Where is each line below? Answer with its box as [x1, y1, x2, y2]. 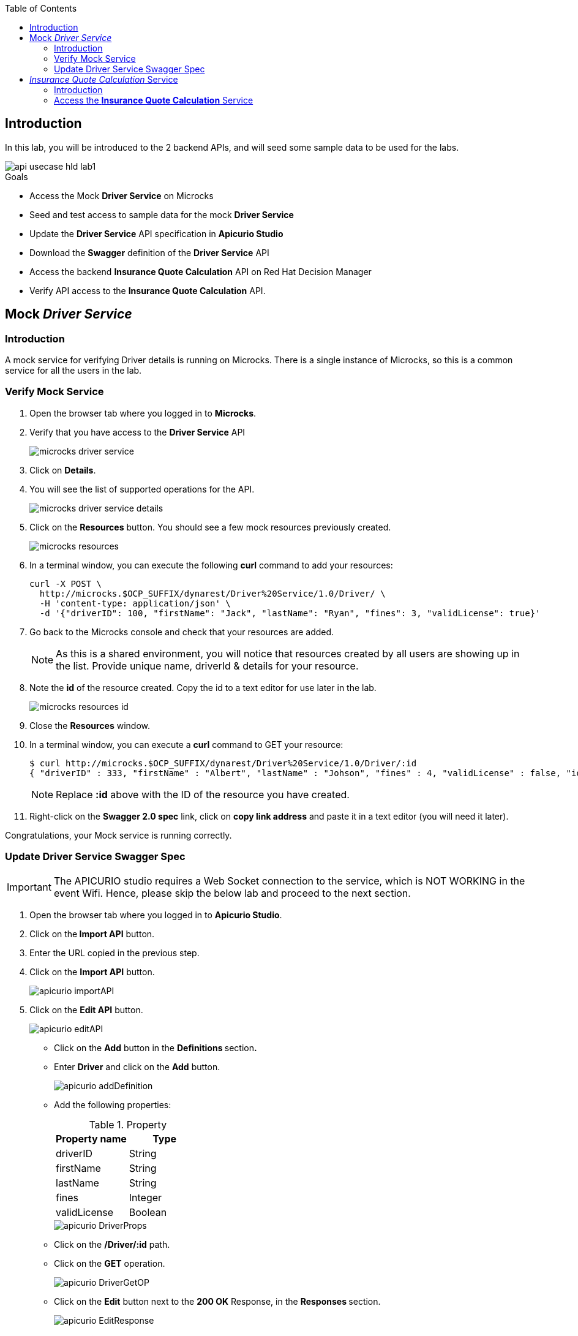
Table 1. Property [89, 1118, 167, 1131]
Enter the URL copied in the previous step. [29, 947, 200, 958]
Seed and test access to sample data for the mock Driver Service [29, 209, 294, 220]
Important [7, 880, 51, 893]
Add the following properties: [54, 1099, 171, 1110]
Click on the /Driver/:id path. [54, 1239, 170, 1250]
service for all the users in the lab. [5, 365, 142, 376]
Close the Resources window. [29, 720, 150, 731]
